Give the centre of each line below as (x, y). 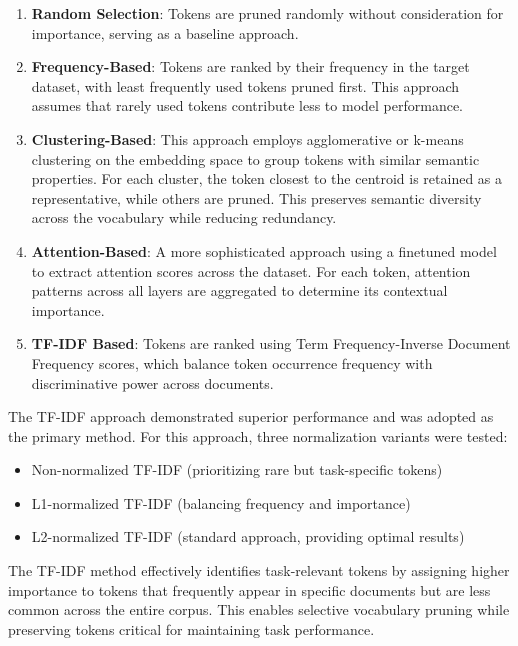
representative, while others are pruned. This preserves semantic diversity (256, 197)
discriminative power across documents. (152, 382)
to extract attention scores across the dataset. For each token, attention (251, 270)
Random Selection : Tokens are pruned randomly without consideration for (267, 13)
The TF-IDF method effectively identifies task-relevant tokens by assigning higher (259, 570)
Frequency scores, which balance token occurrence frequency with (232, 362)
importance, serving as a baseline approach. (165, 32)
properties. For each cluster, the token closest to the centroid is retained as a (267, 178)
